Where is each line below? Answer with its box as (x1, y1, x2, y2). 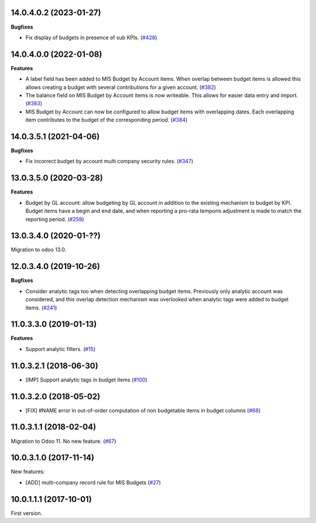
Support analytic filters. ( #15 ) (25, 345, 96, 352)
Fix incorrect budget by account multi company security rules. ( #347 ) (25, 158, 194, 165)
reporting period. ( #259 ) (25, 215, 84, 222)
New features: (11, 468, 45, 475)
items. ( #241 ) (25, 304, 57, 311)
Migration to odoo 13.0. (11, 246, 67, 253)
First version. (11, 510, 43, 517)
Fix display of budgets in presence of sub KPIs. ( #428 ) (25, 34, 157, 41)
